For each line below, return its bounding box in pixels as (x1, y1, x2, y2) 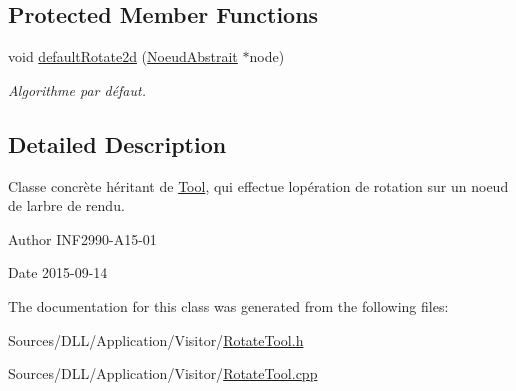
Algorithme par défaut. (8, 79, 146, 100)
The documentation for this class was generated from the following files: (8, 295, 449, 316)
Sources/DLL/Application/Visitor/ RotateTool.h (8, 329, 304, 350)
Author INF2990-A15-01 (8, 228, 157, 249)
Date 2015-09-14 (8, 262, 108, 283)
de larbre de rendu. (8, 195, 125, 216)
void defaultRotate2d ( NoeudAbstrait (8, 46, 238, 67)
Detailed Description (8, 128, 227, 159)
